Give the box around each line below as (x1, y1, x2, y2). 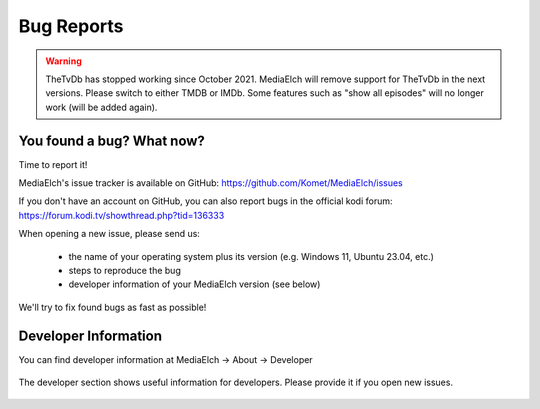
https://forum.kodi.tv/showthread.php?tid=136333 (18, 209, 225, 221)
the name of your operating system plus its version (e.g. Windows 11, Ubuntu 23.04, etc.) (68, 250, 435, 262)
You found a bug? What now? (18, 132, 205, 149)
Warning (45, 55, 82, 67)
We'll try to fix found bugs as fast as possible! (18, 301, 207, 313)
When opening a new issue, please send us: (18, 228, 200, 240)
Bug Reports (18, 15, 124, 37)
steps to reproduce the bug (68, 264, 182, 276)
